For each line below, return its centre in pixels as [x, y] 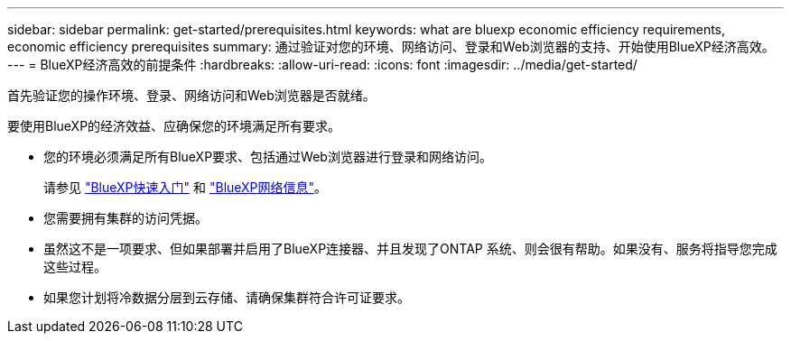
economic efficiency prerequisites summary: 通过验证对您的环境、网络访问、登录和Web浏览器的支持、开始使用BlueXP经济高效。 [391, 46]
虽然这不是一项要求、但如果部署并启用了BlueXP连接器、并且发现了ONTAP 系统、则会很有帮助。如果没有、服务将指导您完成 [410, 249]
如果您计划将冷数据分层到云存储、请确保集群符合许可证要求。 [227, 297]
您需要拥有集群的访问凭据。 [126, 218]
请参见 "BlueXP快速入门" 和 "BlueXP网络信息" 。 [186, 187]
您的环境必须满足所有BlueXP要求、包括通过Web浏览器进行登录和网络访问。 [268, 157]
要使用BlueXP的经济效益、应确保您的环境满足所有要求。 [174, 126]
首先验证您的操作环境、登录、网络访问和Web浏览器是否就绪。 [191, 95]
